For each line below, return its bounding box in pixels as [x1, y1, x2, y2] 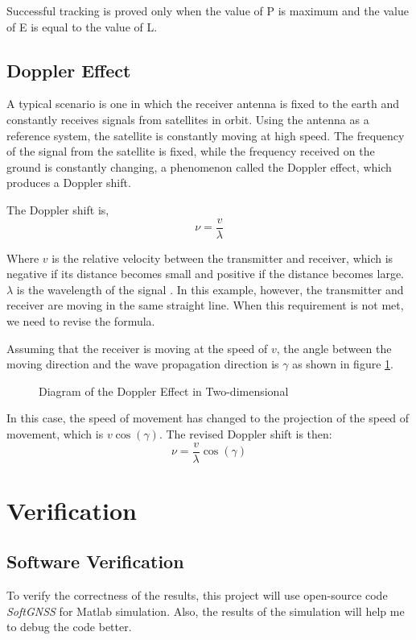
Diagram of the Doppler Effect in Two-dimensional [39, 382, 289, 399]
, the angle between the [276, 339, 392, 356]
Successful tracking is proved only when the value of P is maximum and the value [6, 2, 409, 19]
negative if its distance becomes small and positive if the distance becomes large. [6, 265, 405, 282]
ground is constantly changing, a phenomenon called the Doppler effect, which [6, 158, 392, 175]
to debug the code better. [6, 618, 132, 635]
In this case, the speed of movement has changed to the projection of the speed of [6, 409, 410, 426]
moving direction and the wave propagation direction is [6, 355, 279, 372]
